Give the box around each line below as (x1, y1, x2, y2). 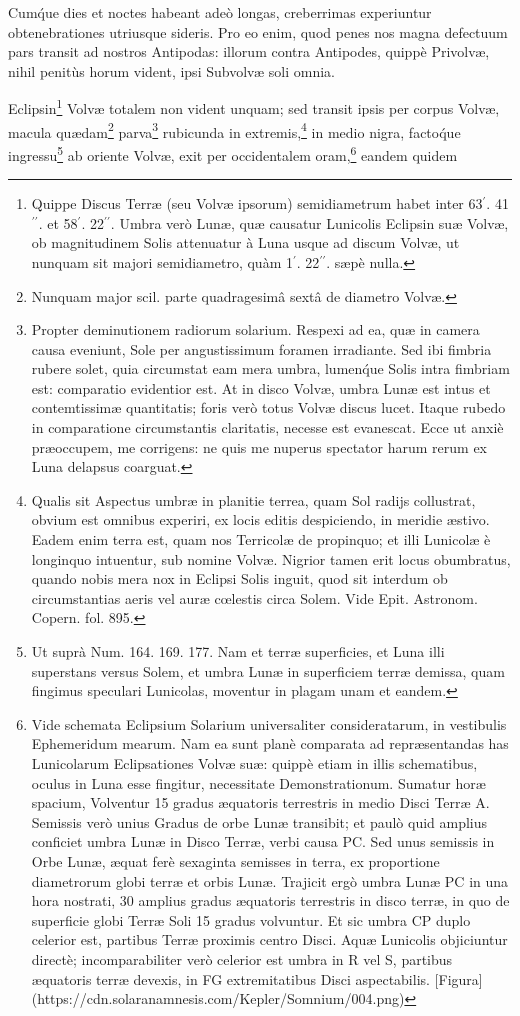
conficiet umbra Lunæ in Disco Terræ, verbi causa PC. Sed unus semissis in (31, 831, 495, 852)
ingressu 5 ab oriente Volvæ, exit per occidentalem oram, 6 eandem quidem (8, 141, 458, 165)
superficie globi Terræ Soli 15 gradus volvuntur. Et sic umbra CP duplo (31, 909, 471, 930)
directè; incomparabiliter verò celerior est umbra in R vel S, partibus (31, 948, 453, 969)
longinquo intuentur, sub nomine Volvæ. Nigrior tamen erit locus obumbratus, (31, 548, 511, 569)
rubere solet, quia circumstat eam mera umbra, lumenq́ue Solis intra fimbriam (31, 358, 510, 379)
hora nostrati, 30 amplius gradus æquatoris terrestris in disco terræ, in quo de (31, 890, 510, 911)
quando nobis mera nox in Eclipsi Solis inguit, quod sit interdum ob (31, 568, 448, 589)
